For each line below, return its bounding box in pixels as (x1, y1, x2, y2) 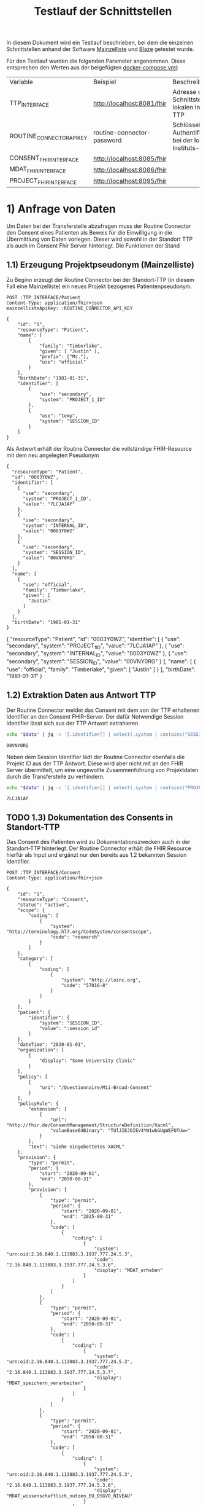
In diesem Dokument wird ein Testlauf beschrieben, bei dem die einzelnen (6, 39, 194, 47)
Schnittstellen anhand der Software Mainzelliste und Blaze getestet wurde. (6, 45, 194, 53)
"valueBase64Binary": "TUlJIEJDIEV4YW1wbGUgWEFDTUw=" (50, 1128, 191, 1134)
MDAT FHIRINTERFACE (9, 165, 66, 174)
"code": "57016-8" (61, 983, 109, 989)
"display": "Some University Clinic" (39, 1058, 136, 1064)
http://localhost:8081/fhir (93, 99, 167, 108)
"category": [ (17, 956, 53, 962)
